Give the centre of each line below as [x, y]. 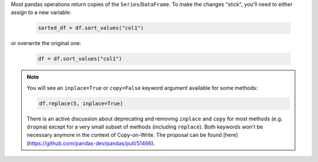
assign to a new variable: [41, 12]
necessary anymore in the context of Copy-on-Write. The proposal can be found [124, 135]
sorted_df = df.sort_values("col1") [91, 28]
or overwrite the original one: [46, 43]
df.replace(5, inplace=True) [81, 103]
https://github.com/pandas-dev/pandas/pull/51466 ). [92, 143]
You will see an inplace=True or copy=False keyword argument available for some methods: [142, 87]
